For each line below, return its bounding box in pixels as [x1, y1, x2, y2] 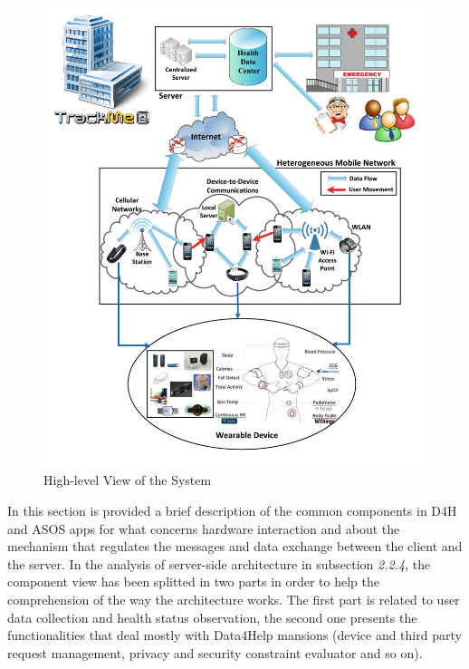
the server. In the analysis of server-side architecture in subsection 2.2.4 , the [7, 554, 431, 573]
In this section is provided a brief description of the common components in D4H [7, 500, 457, 519]
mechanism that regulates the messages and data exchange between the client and [7, 537, 463, 556]
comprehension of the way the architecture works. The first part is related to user [7, 589, 460, 608]
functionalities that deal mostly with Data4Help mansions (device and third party [7, 625, 462, 645]
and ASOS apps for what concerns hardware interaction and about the [7, 519, 400, 538]
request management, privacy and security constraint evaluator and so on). [7, 643, 423, 662]
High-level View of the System [43, 470, 212, 490]
